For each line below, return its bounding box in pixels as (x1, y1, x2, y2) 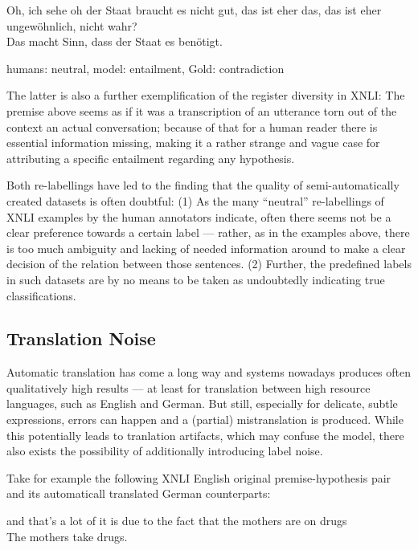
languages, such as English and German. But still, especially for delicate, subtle (6, 395, 398, 412)
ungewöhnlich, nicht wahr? (6, 17, 137, 34)
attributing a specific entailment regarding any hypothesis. (6, 149, 295, 166)
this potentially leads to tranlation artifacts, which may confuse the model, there (6, 426, 404, 443)
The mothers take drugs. (6, 528, 128, 544)
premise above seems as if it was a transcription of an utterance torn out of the (6, 102, 397, 119)
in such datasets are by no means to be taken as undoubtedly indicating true (6, 271, 385, 287)
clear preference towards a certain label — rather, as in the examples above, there (6, 224, 410, 241)
